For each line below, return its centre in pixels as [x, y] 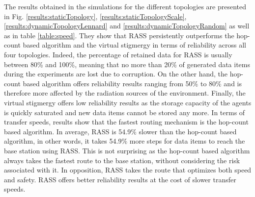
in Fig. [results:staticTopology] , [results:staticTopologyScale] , [95, 16]
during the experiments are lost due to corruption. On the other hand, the [116, 74]
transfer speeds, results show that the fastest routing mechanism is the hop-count [126, 122]
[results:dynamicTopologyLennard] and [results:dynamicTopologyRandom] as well [127, 26]
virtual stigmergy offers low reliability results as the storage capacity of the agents [128, 102]
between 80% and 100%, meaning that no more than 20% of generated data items [127, 64]
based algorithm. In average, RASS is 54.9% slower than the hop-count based [120, 131]
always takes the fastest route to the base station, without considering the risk [122, 160]
